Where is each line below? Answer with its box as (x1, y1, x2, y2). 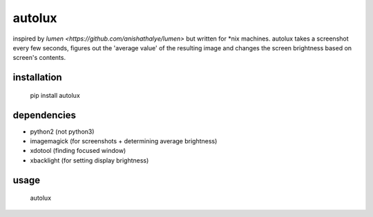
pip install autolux (30, 91, 81, 99)
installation (12, 72, 62, 83)
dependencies (12, 109, 76, 121)
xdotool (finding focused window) (30, 147, 126, 155)
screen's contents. (12, 54, 66, 62)
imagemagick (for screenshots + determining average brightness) (30, 137, 218, 145)
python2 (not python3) (30, 127, 95, 136)
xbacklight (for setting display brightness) (30, 156, 149, 165)
